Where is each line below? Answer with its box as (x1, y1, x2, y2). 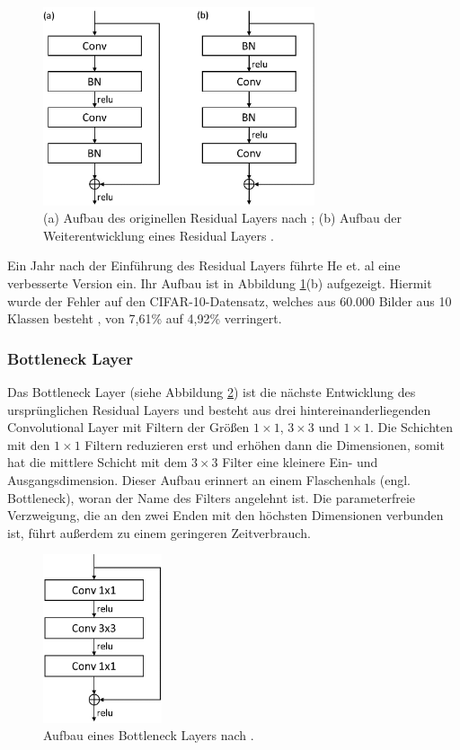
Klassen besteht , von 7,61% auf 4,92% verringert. (7, 309, 282, 328)
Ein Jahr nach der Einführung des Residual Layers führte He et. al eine (7, 256, 401, 275)
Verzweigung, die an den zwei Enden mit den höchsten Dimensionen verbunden (7, 506, 444, 525)
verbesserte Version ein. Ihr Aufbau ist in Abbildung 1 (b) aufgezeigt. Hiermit (7, 274, 432, 293)
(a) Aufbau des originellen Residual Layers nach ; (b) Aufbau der (43, 208, 402, 227)
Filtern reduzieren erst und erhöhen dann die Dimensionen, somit (84, 435, 445, 454)
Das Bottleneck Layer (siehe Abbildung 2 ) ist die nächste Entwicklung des (7, 383, 416, 401)
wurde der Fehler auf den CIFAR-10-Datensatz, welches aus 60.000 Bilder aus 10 (7, 291, 452, 310)
